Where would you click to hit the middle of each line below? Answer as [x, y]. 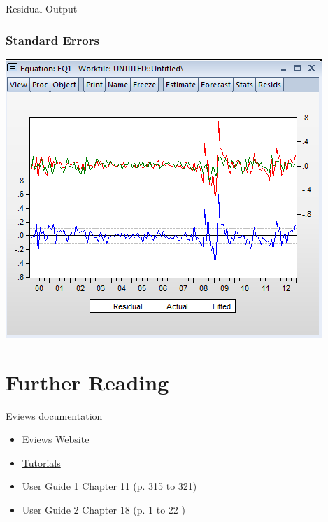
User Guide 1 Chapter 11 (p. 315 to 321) [109, 486]
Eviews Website [56, 439]
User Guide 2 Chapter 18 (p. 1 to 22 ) [104, 509]
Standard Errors [52, 40]
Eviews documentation [54, 415]
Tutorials [41, 462]
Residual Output [42, 8]
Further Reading [87, 382]
